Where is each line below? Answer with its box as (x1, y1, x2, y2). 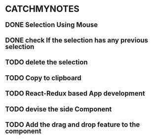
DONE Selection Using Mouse (5, 20, 98, 29)
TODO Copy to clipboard (5, 74, 81, 82)
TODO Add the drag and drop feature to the (5, 120, 140, 129)
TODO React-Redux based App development (5, 90, 145, 98)
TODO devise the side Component (5, 105, 112, 113)
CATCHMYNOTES (5, 3, 80, 15)
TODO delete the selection (5, 58, 88, 67)
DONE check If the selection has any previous (5, 36, 149, 45)
